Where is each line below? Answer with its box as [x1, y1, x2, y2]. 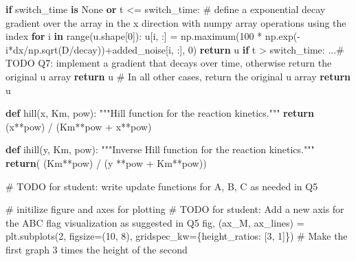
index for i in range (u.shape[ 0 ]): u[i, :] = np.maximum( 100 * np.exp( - [5, 29, 300, 43]
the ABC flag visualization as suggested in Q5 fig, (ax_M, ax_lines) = [5, 215, 304, 229]
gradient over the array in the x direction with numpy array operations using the [5, 15, 346, 30]
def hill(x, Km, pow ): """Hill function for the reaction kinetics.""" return [5, 106, 314, 120]
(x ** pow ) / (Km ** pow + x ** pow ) [5, 119, 152, 133]
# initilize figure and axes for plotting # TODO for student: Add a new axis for [5, 202, 344, 216]
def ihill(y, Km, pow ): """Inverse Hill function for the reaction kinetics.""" [5, 142, 315, 157]
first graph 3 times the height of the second [5, 242, 188, 256]
